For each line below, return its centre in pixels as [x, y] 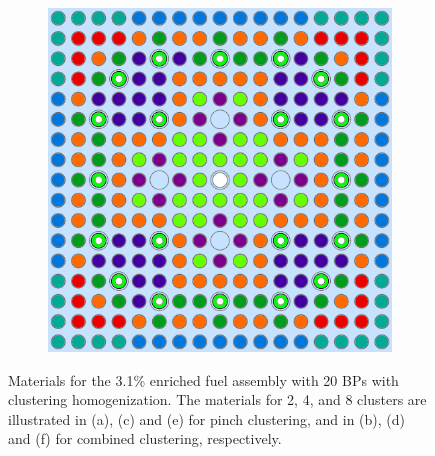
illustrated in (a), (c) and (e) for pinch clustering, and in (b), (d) [206, 418]
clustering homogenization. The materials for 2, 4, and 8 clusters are [217, 399]
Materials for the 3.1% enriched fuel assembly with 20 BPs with [203, 379]
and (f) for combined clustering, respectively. [145, 438]
